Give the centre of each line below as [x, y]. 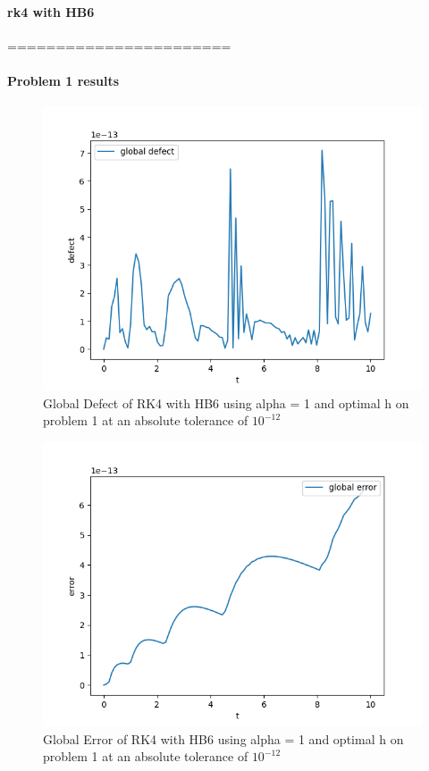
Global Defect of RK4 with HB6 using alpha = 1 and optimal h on [226, 402]
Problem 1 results [63, 80]
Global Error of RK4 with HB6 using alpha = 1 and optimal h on [223, 738]
